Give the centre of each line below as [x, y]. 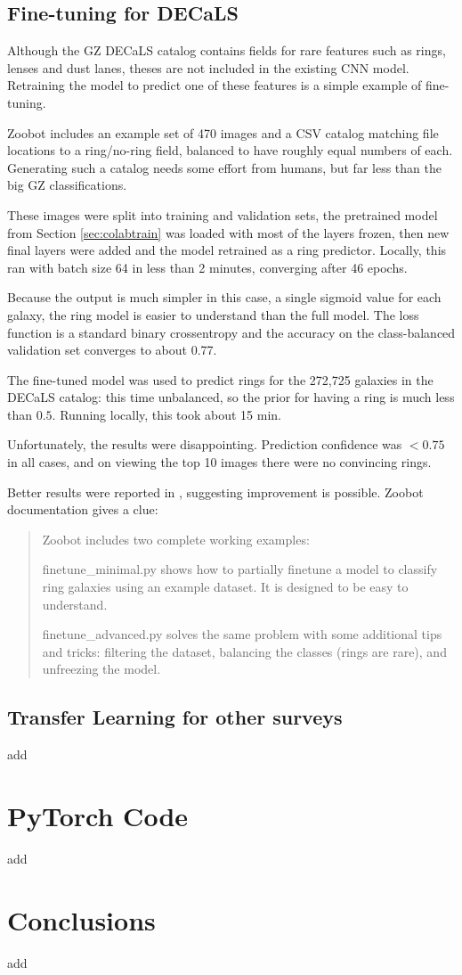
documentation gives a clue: [83, 509]
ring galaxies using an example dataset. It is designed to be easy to [225, 587]
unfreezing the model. [101, 669]
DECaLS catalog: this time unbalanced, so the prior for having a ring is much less [231, 397]
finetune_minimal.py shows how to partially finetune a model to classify [240, 569]
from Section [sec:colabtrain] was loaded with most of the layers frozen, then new [228, 232]
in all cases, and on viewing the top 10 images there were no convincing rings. [219, 462]
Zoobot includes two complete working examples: [176, 539]
